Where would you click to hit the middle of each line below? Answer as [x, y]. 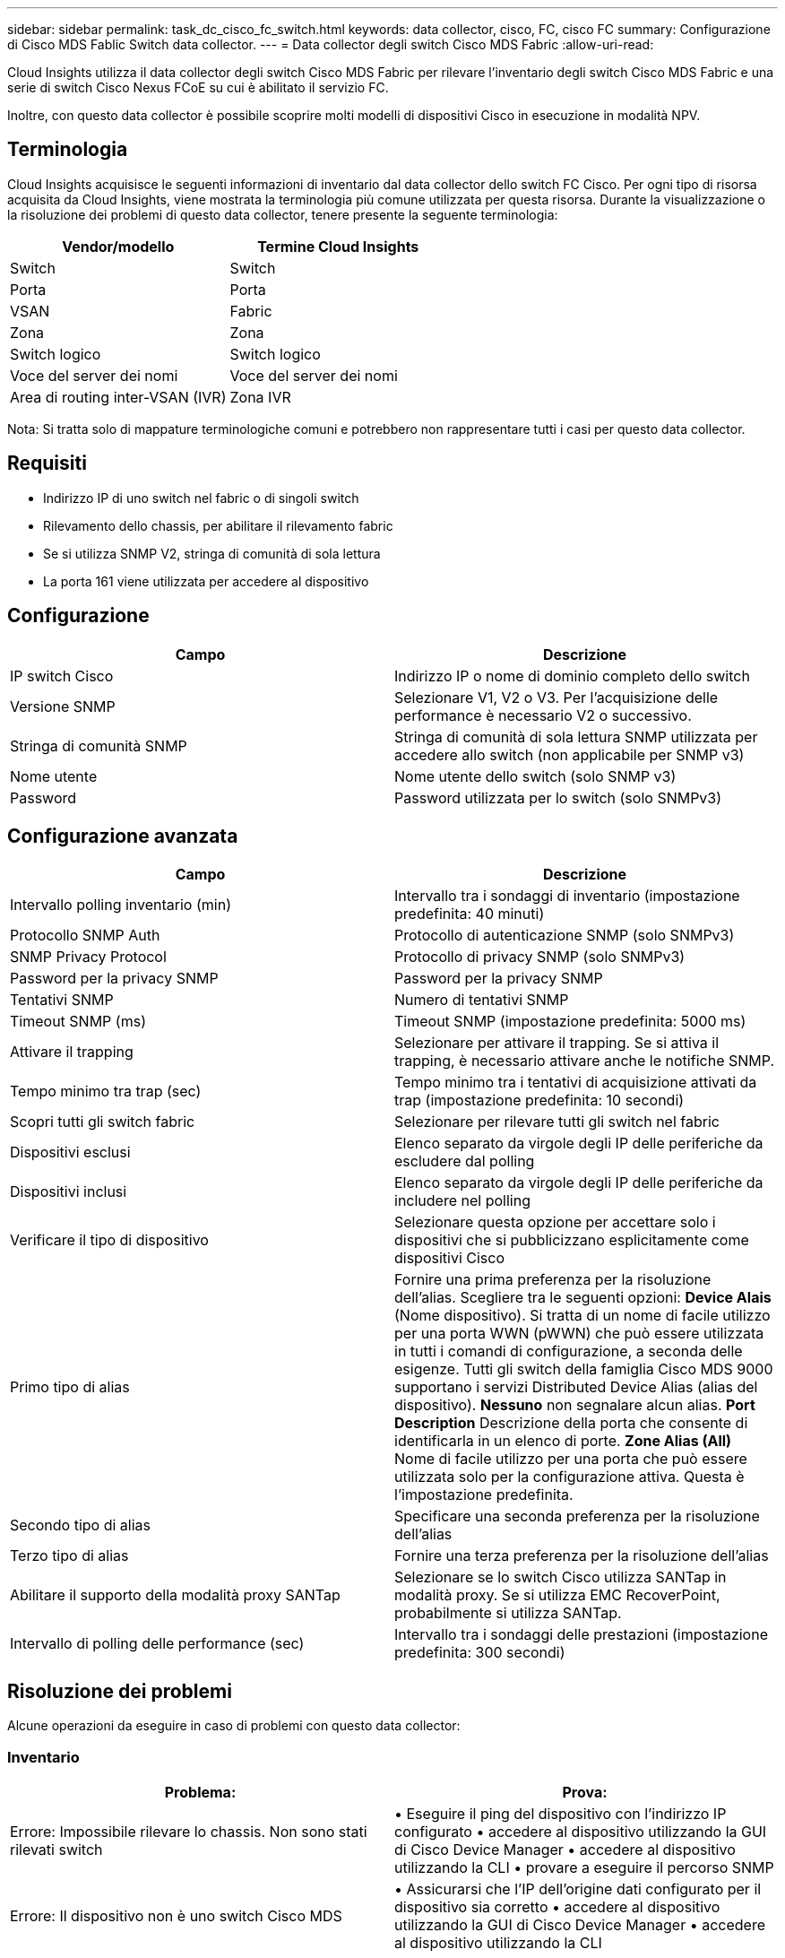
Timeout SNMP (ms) [78, 1022]
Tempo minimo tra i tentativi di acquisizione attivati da [576, 1083]
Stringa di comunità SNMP [99, 745]
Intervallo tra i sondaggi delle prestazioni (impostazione [581, 1635]
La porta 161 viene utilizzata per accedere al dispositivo [206, 581]
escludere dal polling [465, 1161]
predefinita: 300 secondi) [480, 1653]
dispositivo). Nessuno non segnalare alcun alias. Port [575, 1405]
